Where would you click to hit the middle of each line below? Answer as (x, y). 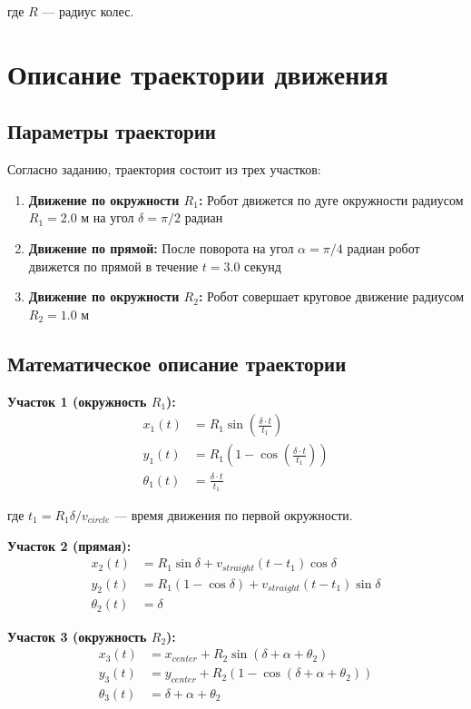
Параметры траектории (112, 131)
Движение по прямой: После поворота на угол (161, 247)
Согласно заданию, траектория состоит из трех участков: (164, 169)
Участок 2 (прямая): (69, 545)
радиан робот (383, 247)
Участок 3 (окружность (77, 636)
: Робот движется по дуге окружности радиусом (331, 199)
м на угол (108, 217)
